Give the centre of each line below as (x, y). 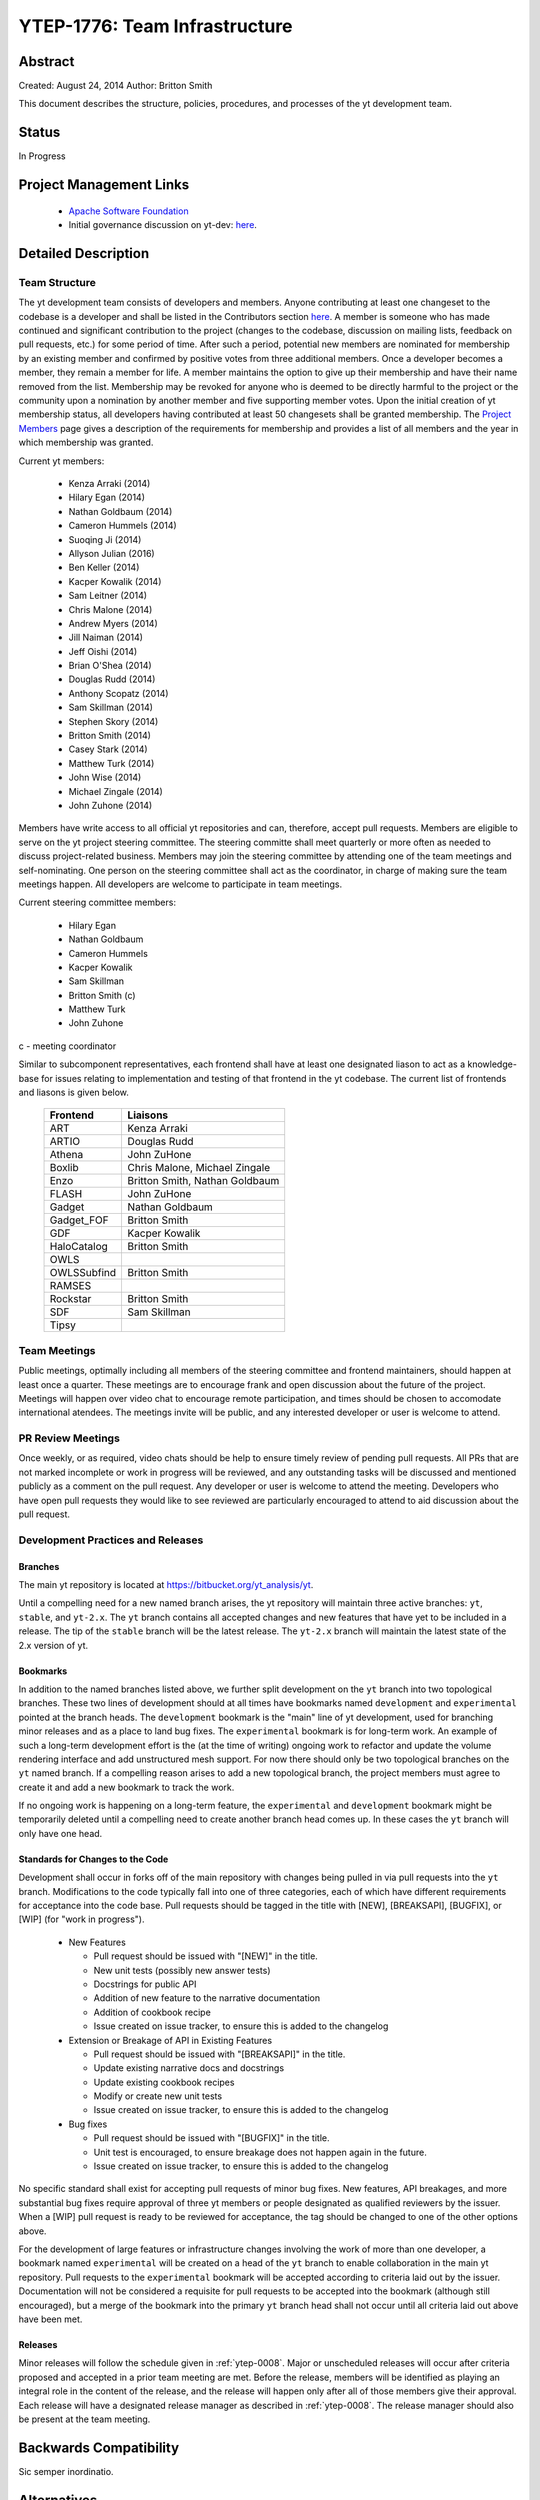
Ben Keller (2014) (104, 567)
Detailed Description (84, 253)
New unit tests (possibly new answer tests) (182, 1970)
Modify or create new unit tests (158, 2096)
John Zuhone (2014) (110, 805)
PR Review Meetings (69, 1438)
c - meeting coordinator (67, 1046)
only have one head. (60, 1833)
